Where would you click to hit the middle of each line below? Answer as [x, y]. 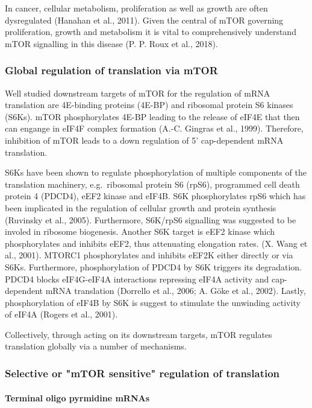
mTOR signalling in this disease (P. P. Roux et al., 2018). [111, 43]
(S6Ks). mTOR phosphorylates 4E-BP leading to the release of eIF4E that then [152, 116]
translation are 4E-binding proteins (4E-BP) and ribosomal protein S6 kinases [149, 105]
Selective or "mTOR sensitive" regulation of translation [142, 373]
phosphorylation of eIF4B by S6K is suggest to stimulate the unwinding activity [153, 302]
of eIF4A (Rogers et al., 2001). [61, 314]
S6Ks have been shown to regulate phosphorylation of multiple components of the [156, 172]
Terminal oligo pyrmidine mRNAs [77, 397]
